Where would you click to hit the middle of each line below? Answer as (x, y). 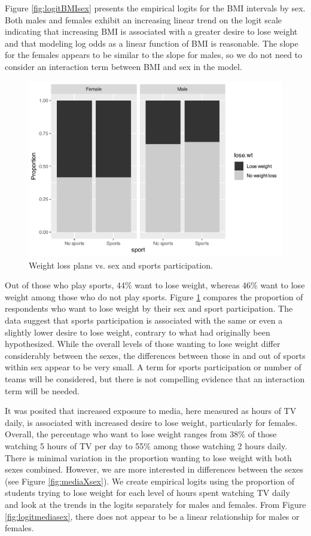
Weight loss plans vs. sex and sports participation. (121, 265)
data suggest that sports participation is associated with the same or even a (144, 320)
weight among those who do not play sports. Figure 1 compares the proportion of (154, 296)
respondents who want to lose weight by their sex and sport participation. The (149, 308)
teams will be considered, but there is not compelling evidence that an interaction (155, 379)
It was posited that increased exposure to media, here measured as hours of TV (151, 411)
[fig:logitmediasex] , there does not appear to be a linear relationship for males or (152, 516)
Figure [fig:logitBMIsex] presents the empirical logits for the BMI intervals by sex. (155, 8)
